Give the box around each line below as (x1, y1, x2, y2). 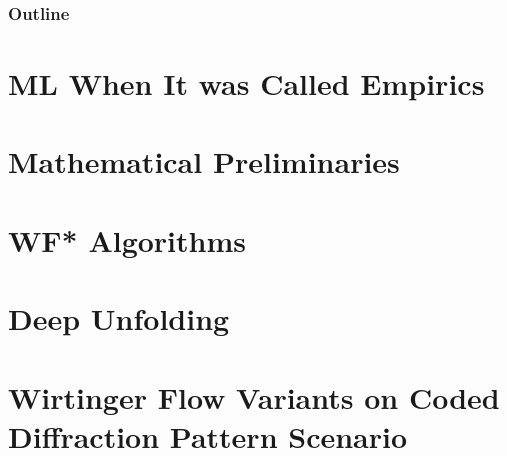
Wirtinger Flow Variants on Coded (8, 376, 500, 417)
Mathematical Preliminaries (8, 141, 400, 182)
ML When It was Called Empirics (8, 63, 485, 104)
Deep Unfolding (8, 298, 230, 339)
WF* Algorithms (8, 219, 247, 260)
